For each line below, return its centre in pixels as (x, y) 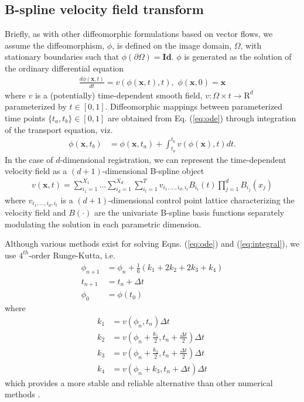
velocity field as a (36, 171)
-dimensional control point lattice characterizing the (201, 200)
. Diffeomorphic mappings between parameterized (194, 106)
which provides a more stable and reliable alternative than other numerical (139, 382)
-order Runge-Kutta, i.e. (72, 255)
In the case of (29, 159)
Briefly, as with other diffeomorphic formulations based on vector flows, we (139, 34)
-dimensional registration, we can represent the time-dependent (173, 159)
